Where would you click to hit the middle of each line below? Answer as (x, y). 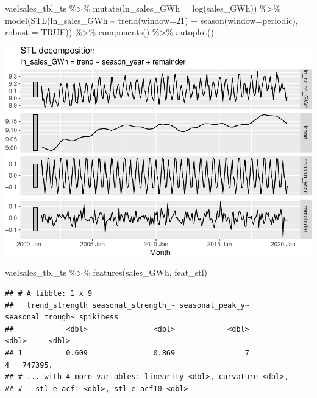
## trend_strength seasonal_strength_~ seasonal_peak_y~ (127, 305)
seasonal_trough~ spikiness (62, 317)
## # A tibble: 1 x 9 (49, 293)
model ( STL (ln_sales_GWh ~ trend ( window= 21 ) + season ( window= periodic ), (151, 20)
